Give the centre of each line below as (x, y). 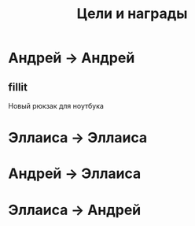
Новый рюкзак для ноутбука (56, 106)
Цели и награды (132, 14)
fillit (18, 87)
